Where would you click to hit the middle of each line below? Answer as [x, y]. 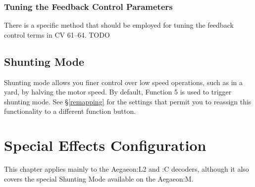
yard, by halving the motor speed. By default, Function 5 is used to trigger [118, 92]
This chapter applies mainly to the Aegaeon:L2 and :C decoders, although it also [127, 169]
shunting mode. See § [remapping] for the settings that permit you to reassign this [128, 101]
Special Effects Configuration [105, 145]
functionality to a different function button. [70, 111]
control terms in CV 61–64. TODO [57, 34]
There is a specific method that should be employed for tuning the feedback [119, 25]
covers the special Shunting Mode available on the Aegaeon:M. [99, 178]
